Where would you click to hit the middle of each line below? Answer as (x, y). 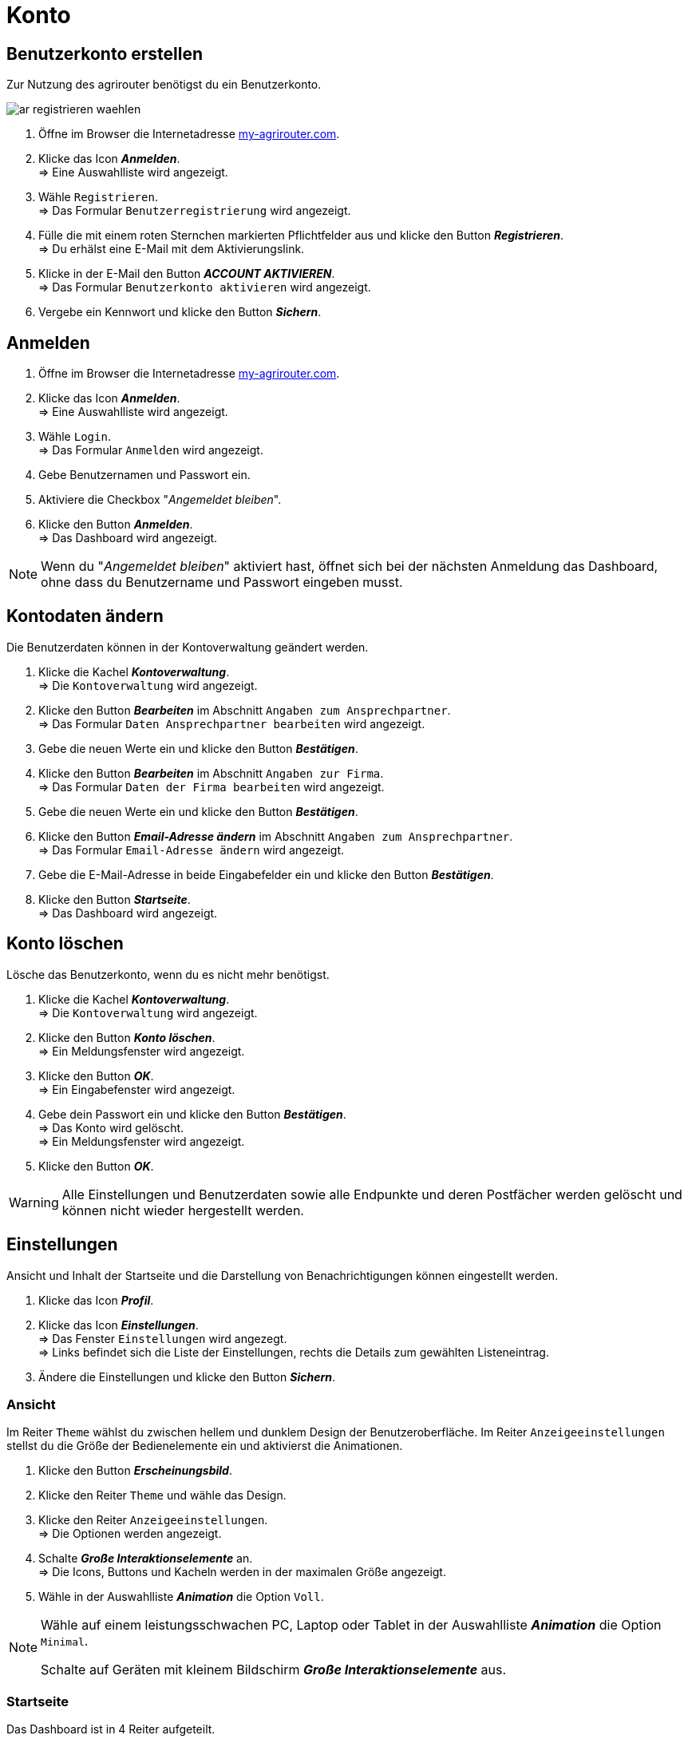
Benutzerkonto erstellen (105, 53)
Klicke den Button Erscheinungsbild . (135, 1471)
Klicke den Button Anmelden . (116, 525)
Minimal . (65, 1641)
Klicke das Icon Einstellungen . (119, 1325)
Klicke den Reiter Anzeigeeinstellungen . (153, 1520)
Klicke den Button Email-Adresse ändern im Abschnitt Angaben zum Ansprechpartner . (276, 836)
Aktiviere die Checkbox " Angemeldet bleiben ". (160, 500)
